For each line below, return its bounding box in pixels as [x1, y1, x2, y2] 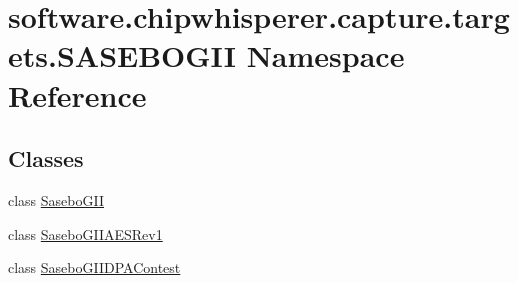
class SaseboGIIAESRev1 [8, 223, 163, 244]
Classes [8, 143, 84, 174]
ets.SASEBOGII [8, 35, 236, 76]
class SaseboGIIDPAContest [8, 257, 181, 278]
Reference [8, 74, 147, 115]
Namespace [246, 35, 405, 76]
